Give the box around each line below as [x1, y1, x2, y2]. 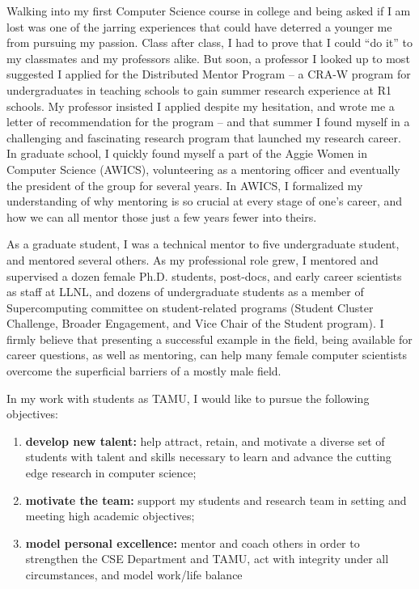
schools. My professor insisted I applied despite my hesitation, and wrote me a [6, 97, 395, 114]
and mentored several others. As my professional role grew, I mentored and [6, 251, 379, 268]
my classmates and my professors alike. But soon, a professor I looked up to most [6, 49, 410, 66]
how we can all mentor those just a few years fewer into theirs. [6, 208, 317, 225]
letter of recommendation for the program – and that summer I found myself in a [6, 113, 410, 130]
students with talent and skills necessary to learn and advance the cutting [25, 448, 391, 465]
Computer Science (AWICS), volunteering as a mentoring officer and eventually [6, 160, 400, 177]
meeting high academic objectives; [25, 507, 195, 524]
